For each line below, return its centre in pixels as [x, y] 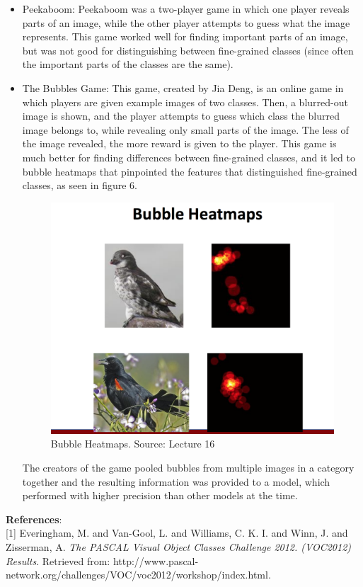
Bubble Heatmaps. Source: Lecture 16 [133, 444]
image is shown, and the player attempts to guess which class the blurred [181, 116]
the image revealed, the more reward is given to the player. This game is [179, 143]
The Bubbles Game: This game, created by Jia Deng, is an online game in [183, 87]
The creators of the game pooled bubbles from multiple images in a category [188, 468]
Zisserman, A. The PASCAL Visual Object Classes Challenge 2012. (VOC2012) [179, 546]
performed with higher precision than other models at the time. [160, 495]
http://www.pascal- [156, 560]
